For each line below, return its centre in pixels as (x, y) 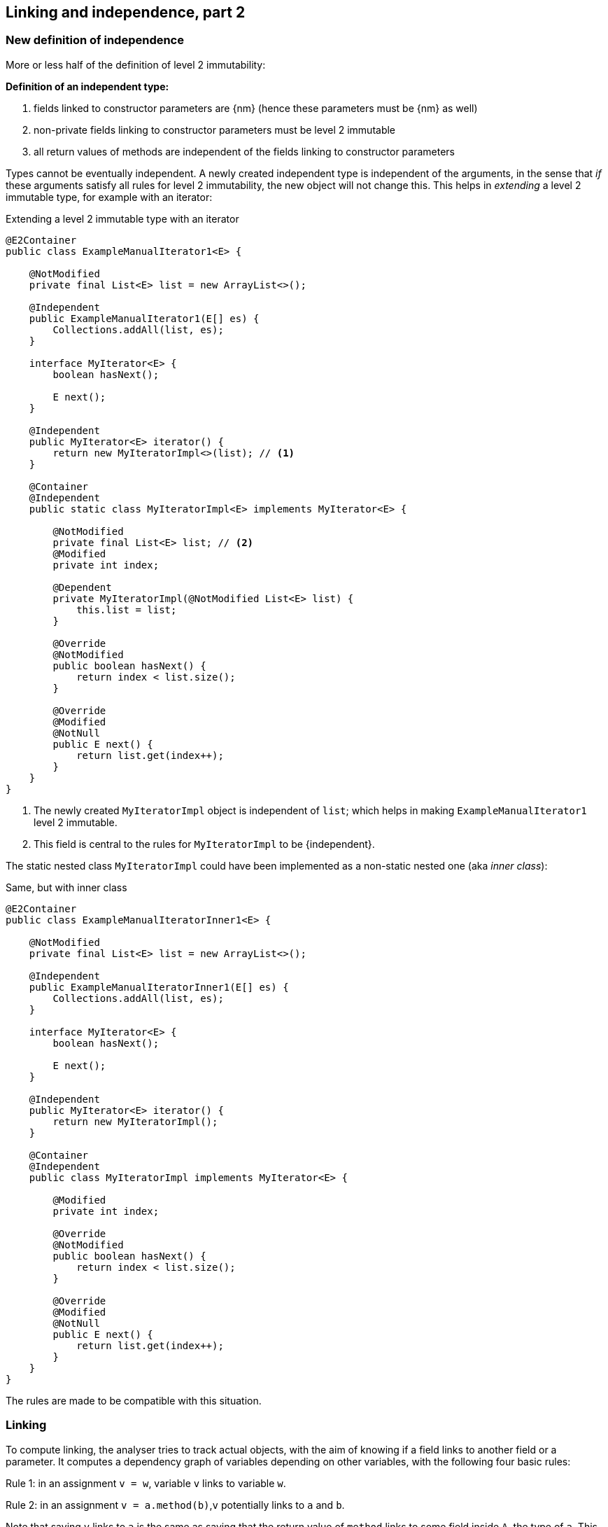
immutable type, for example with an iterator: (109, 197)
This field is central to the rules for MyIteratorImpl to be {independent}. (204, 844)
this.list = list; (127, 609)
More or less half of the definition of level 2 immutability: (136, 64)
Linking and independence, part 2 (126, 12)
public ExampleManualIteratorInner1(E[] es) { (159, 987)
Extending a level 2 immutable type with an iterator (122, 218)
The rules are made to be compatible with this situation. (134, 1400)
